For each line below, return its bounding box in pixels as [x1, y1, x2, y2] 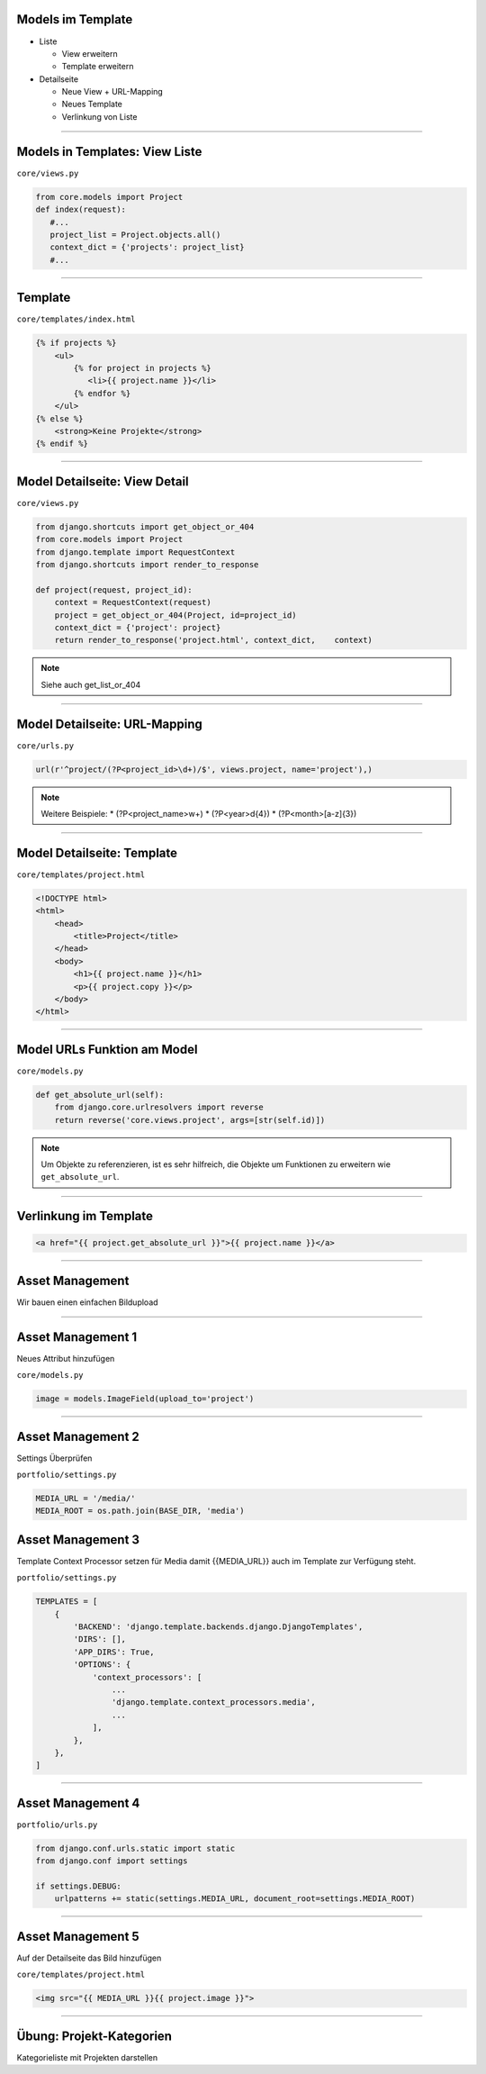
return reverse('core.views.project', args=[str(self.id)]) [54, 1115, 326, 1125]
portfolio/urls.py [16, 1819, 98, 1830]
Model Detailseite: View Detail [16, 474, 189, 489]
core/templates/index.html [16, 314, 136, 324]
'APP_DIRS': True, [73, 1646, 155, 1657]
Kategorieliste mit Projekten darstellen [16, 2051, 158, 2062]
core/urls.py [16, 740, 75, 751]
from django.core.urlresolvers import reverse [54, 1102, 265, 1112]
